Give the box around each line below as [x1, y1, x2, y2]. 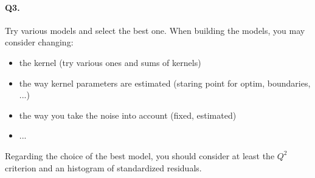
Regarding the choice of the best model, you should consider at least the [5, 149, 275, 162]
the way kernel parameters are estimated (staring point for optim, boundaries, [19, 76, 311, 89]
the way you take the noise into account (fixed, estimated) [19, 108, 237, 121]
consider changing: [5, 36, 74, 48]
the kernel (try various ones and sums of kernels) [19, 56, 201, 68]
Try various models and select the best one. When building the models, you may [5, 24, 305, 36]
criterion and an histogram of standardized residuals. [5, 161, 202, 174]
